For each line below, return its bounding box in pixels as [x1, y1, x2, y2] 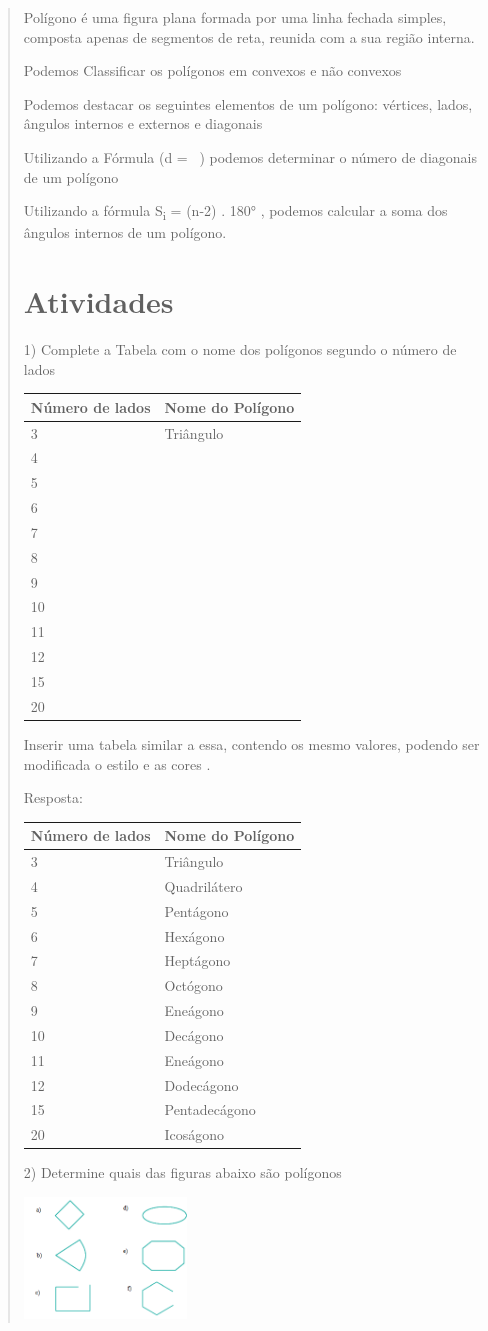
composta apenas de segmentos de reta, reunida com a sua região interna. [23, 26, 475, 47]
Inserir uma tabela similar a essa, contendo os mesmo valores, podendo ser [23, 733, 480, 754]
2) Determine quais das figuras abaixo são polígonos [23, 1162, 342, 1183]
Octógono [164, 975, 223, 996]
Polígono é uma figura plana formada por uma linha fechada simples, [23, 7, 447, 27]
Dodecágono [164, 1074, 239, 1095]
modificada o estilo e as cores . [23, 753, 211, 774]
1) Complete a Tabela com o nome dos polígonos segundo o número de [23, 339, 457, 359]
